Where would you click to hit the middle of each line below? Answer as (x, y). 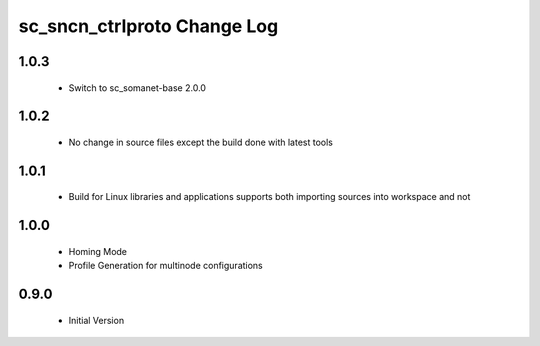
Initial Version (96, 320)
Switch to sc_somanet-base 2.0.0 (137, 87)
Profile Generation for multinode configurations (166, 266)
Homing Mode (98, 251)
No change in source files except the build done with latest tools (201, 142)
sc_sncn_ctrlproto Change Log (148, 26)
